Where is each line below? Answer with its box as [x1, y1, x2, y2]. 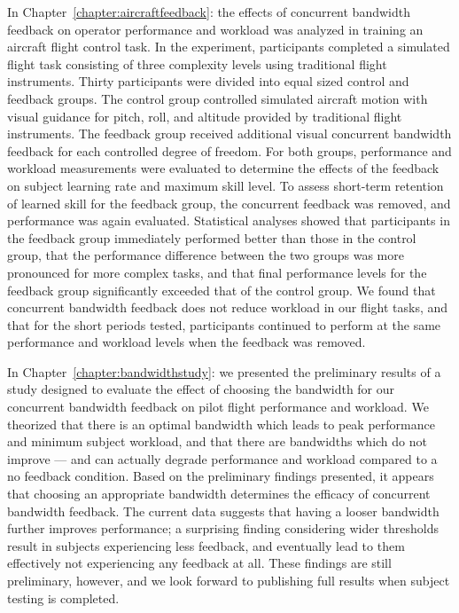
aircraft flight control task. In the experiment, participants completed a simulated [7, 37, 450, 56]
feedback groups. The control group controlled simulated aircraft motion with [7, 89, 428, 107]
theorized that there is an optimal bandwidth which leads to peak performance [7, 414, 435, 433]
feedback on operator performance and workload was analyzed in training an [7, 20, 424, 38]
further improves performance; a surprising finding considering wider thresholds [7, 519, 440, 538]
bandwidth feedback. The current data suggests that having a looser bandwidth [7, 501, 440, 520]
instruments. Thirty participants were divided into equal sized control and [7, 72, 409, 90]
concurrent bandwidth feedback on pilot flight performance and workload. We [7, 397, 429, 416]
